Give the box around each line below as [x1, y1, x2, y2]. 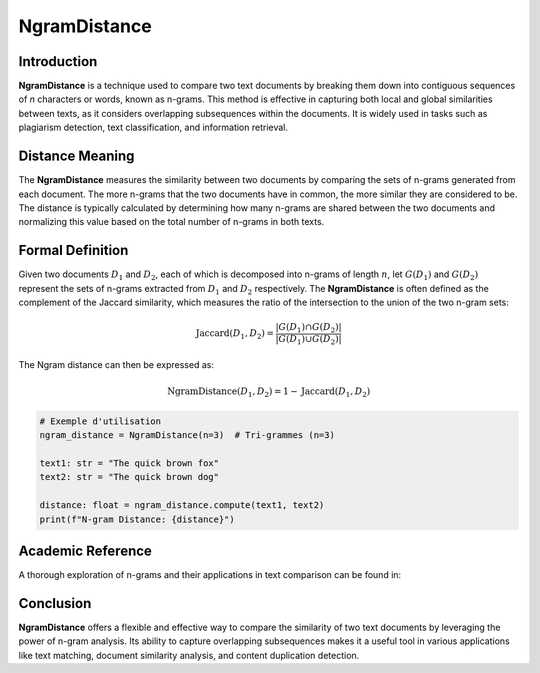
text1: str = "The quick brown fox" [39, 457, 220, 469]
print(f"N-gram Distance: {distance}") [39, 513, 235, 525]
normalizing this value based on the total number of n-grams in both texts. [18, 216, 325, 228]
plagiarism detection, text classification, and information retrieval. [18, 121, 289, 134]
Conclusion [18, 595, 92, 612]
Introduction [18, 53, 98, 70]
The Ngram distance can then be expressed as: [18, 359, 215, 371]
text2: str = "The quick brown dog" [39, 471, 220, 483]
